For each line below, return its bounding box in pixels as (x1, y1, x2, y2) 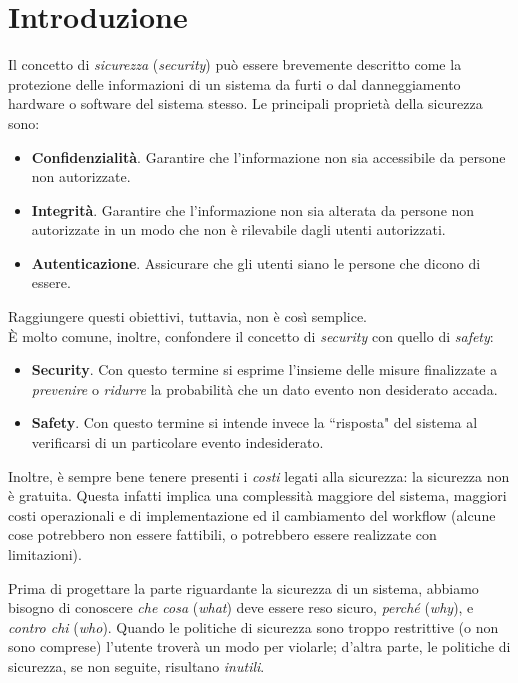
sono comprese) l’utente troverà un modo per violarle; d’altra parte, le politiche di (8, 636, 511, 657)
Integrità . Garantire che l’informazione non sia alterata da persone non (31, 199, 475, 220)
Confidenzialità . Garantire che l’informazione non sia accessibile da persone (31, 146, 506, 167)
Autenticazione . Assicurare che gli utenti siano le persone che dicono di (31, 252, 481, 273)
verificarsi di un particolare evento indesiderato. (31, 432, 324, 453)
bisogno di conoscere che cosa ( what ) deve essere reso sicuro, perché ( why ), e (8, 597, 474, 618)
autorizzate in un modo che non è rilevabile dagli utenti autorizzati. (31, 219, 446, 240)
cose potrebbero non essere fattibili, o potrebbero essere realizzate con (8, 524, 437, 545)
